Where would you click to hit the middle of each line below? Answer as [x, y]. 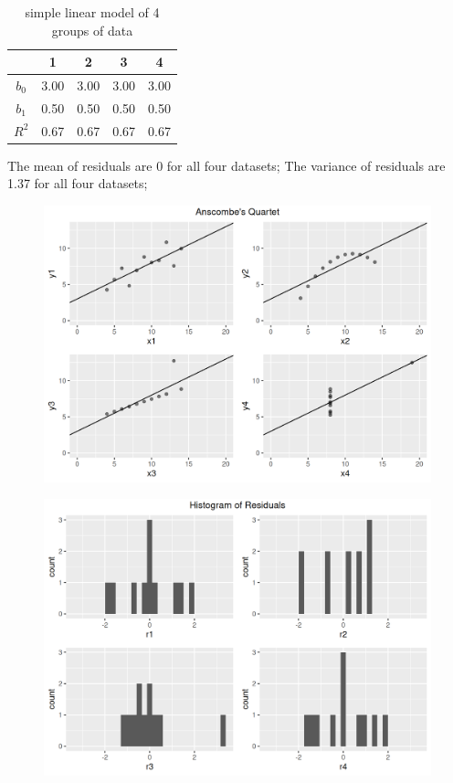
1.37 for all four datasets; [78, 183]
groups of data [92, 30]
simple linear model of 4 [92, 12]
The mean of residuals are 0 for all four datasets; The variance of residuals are [226, 165]
